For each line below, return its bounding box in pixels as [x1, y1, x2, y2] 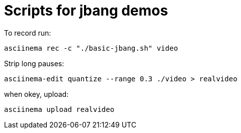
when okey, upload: [4, 89, 69, 98]
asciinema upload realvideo [4, 105, 115, 113]
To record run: [4, 28, 51, 37]
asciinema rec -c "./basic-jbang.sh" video [4, 44, 178, 52]
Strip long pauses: [4, 59, 64, 68]
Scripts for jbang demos [4, 2, 168, 19]
